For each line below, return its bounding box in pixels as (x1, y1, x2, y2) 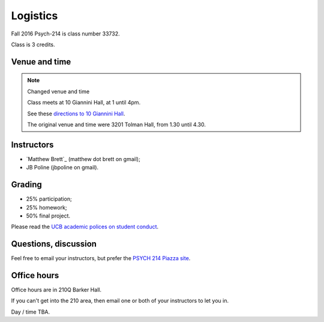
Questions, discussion (11, 239, 97, 249)
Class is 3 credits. (11, 41, 55, 48)
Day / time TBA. (11, 308, 50, 315)
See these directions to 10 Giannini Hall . (27, 110, 125, 117)
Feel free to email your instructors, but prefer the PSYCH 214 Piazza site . (11, 255, 191, 262)
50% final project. (26, 212, 71, 219)
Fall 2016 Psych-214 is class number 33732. (11, 30, 120, 37)
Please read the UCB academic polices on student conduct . (11, 223, 159, 231)
